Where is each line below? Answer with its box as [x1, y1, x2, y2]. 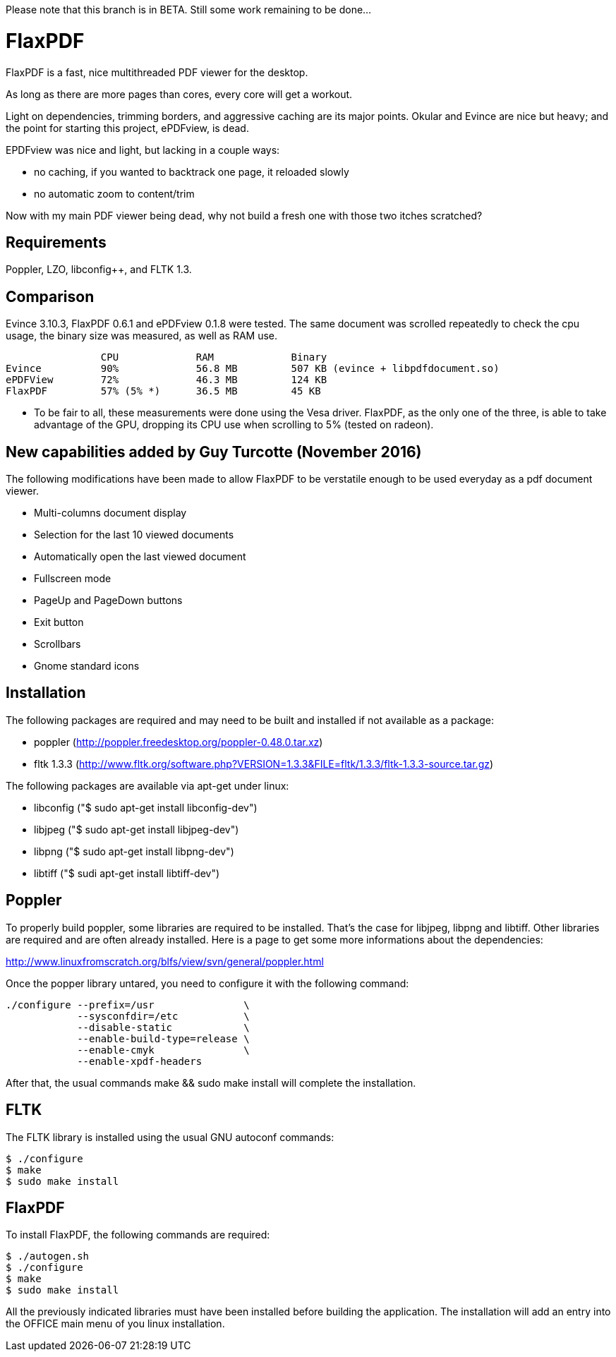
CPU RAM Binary [100, 351, 327, 363]
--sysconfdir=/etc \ [77, 1010, 250, 1022]
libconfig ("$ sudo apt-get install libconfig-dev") [34, 801, 258, 814]
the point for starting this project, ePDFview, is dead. [6, 121, 249, 134]
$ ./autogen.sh [6, 1250, 90, 1262]
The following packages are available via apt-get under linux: [6, 779, 289, 792]
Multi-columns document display [34, 507, 187, 519]
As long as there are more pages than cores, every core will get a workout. [6, 88, 353, 100]
